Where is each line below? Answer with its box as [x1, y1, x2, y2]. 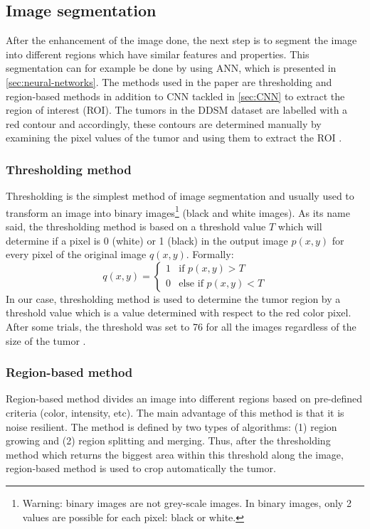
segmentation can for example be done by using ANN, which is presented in [6, 60, 337, 75]
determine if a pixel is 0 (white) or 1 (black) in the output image [6, 233, 288, 247]
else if [179, 279, 203, 289]
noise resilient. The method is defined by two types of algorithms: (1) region [6, 419, 337, 434]
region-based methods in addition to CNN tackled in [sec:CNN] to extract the [6, 88, 345, 103]
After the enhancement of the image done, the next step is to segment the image [6, 33, 357, 48]
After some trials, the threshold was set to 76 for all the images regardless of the [6, 319, 356, 333]
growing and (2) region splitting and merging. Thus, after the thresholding [6, 433, 331, 448]
